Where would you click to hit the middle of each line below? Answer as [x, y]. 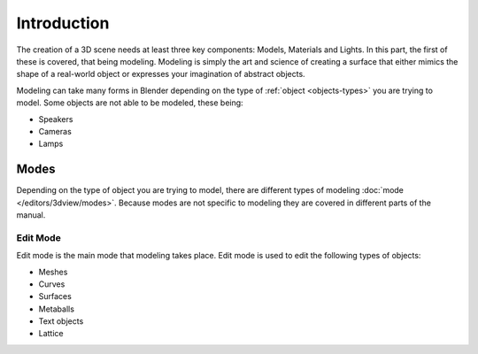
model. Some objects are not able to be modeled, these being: [130, 103]
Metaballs [57, 309]
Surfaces [55, 296]
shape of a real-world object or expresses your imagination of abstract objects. [161, 74]
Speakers [56, 119]
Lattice [51, 334]
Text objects [61, 321]
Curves [52, 284]
